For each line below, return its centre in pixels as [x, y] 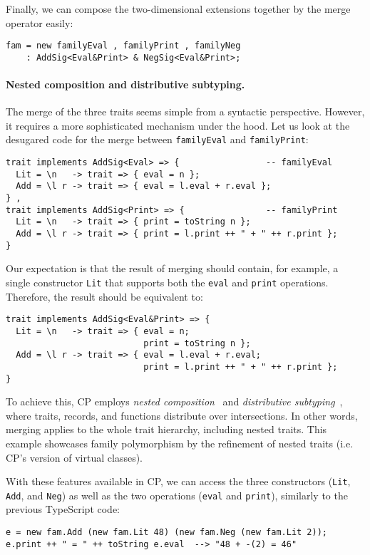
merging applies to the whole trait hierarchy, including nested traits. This [166, 429]
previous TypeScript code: [63, 509]
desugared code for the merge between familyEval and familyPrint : [157, 139]
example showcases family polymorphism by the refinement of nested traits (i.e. [180, 443]
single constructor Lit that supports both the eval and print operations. [167, 282]
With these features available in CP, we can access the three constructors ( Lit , [178, 481]
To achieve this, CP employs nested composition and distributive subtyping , [174, 401]
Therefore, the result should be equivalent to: [104, 296]
